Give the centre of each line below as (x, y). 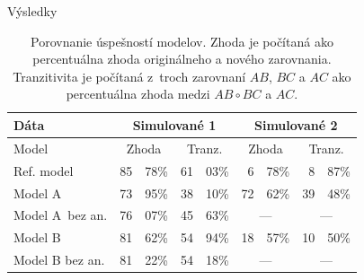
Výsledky (32, 11)
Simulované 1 (174, 124)
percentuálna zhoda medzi (138, 94)
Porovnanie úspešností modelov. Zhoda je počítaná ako (182, 41)
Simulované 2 (296, 124)
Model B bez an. (59, 260)
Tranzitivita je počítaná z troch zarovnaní (129, 76)
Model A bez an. (61, 215)
